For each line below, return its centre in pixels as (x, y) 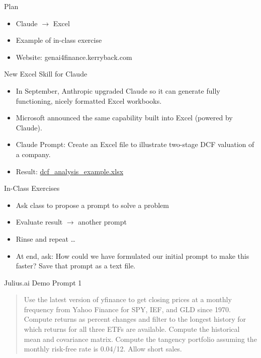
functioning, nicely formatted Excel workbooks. (89, 100)
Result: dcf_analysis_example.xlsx (70, 171)
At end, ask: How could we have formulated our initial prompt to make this (133, 256)
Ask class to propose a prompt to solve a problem (92, 205)
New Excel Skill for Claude (46, 74)
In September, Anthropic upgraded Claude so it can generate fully (118, 90)
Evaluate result (39, 222)
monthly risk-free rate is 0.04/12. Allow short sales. (103, 349)
